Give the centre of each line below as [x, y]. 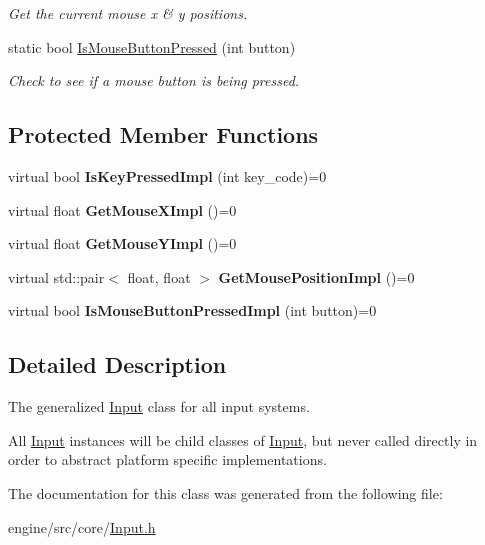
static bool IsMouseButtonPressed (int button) [152, 46]
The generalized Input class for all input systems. [159, 406]
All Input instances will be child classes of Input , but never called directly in [243, 439]
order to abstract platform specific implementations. [167, 459]
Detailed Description [117, 364]
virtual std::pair [56, 276]
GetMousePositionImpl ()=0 [316, 276]
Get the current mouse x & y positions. [128, 13]
